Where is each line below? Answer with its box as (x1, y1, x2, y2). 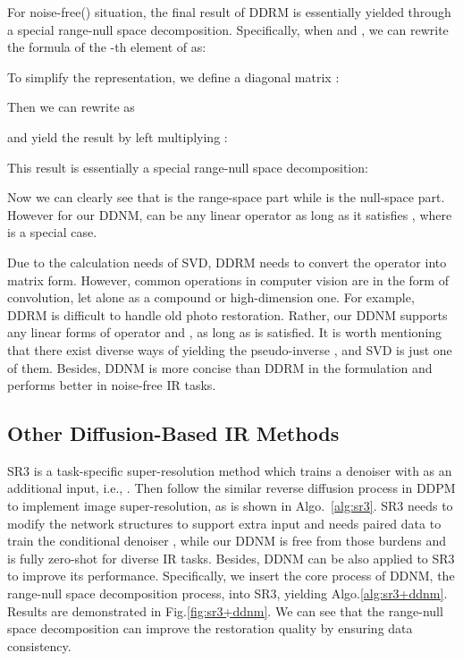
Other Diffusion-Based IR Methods (7, 419, 340, 447)
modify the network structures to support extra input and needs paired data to (7, 513, 442, 532)
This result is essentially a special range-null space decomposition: (7, 157, 368, 176)
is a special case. (7, 223, 97, 242)
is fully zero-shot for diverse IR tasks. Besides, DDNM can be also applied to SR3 (7, 548, 455, 567)
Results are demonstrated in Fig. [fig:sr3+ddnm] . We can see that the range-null (7, 601, 443, 620)
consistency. (7, 636, 72, 655)
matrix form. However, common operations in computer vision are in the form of (7, 270, 449, 289)
